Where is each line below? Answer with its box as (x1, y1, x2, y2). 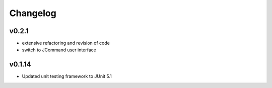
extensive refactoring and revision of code (22, 40, 110, 46)
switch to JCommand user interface (22, 47, 97, 53)
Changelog (9, 8, 56, 19)
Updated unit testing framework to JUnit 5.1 (22, 73, 112, 79)
